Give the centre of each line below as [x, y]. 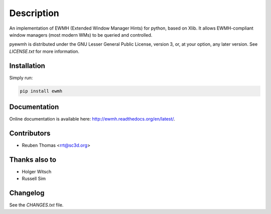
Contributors [30, 133]
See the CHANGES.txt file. [36, 205]
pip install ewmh [41, 91]
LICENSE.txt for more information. [44, 51]
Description [34, 13]
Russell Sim [34, 179]
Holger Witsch [37, 171]
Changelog [27, 193]
